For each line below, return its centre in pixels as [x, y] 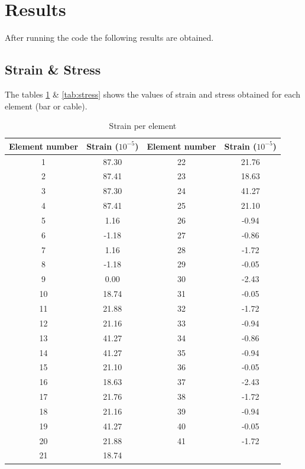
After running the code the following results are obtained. [109, 38]
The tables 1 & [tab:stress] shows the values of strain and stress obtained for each [152, 94]
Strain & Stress [53, 69]
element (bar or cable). [46, 106]
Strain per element [143, 126]
